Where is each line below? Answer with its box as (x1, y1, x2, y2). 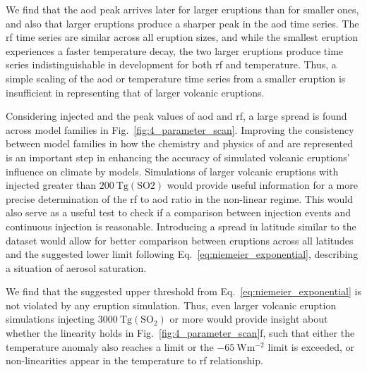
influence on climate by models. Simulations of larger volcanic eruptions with (6, 163, 339, 178)
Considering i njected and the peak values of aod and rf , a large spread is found (6, 108, 347, 123)
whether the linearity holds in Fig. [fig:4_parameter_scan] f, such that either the (6, 325, 355, 340)
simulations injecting (6, 311, 95, 326)
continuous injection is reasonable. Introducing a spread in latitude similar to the (6, 218, 356, 233)
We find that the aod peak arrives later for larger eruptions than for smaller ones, (6, 2, 359, 16)
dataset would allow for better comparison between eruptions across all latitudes (6, 232, 354, 247)
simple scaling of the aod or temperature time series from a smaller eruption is (6, 70, 346, 85)
